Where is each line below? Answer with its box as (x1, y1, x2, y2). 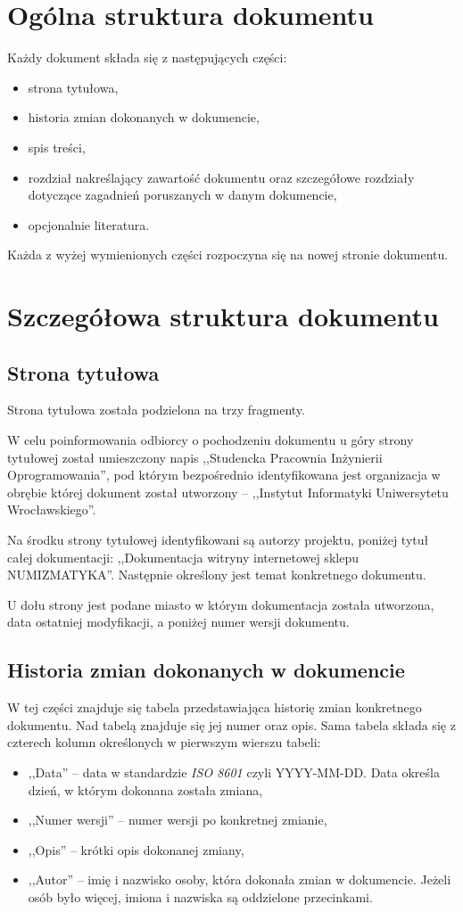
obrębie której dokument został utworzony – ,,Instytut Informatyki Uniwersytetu (7, 482, 449, 501)
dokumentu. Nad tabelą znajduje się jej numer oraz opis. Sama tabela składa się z (7, 715, 456, 734)
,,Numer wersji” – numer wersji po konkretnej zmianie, (28, 810, 327, 829)
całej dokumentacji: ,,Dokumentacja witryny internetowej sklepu (7, 547, 359, 566)
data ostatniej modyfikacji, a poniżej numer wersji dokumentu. (7, 612, 350, 631)
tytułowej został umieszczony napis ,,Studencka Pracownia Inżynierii (7, 448, 383, 466)
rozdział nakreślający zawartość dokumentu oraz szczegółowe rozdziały (28, 168, 415, 186)
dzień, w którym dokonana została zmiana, (28, 780, 263, 799)
